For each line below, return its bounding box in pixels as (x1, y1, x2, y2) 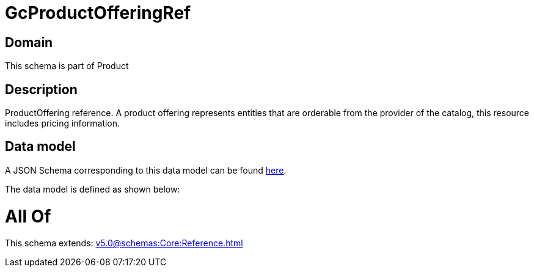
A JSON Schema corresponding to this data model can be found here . (5, 164, 287, 175)
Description (5, 81, 78, 97)
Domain (5, 34, 53, 50)
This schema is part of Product (5, 61, 129, 72)
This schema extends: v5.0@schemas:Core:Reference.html (5, 238, 243, 249)
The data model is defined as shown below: (5, 183, 180, 194)
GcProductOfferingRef (5, 2, 191, 23)
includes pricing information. (5, 118, 120, 129)
